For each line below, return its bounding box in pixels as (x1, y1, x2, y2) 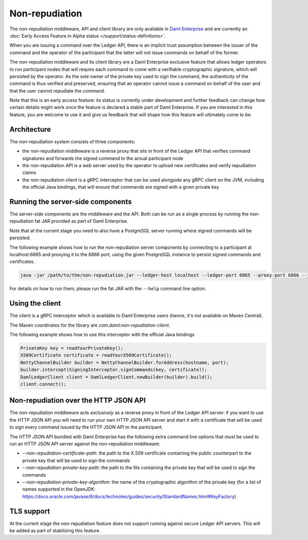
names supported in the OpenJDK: (22, 486, 96, 492)
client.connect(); (20, 381, 67, 387)
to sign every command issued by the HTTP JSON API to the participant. (9, 424, 163, 430)
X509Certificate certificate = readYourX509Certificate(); (20, 352, 172, 358)
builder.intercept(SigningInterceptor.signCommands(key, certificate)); (20, 367, 207, 373)
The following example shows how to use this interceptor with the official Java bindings (9, 332, 195, 337)
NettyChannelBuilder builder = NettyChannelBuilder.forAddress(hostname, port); (20, 359, 229, 365)
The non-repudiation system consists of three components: (9, 138, 136, 145)
